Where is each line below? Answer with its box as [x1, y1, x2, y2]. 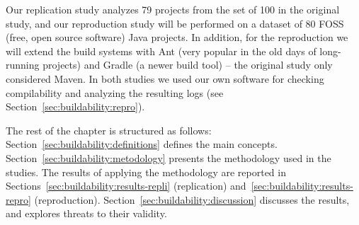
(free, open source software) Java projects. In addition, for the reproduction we [6, 30, 348, 45]
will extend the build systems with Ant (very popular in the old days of [6, 43, 317, 58]
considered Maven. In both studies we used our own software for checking [6, 71, 324, 86]
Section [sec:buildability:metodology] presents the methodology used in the [6, 150, 331, 165]
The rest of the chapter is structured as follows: [6, 122, 212, 137]
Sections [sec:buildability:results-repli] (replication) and [6, 178, 246, 193]
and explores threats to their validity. [6, 206, 167, 221]
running [6, 57, 40, 72]
